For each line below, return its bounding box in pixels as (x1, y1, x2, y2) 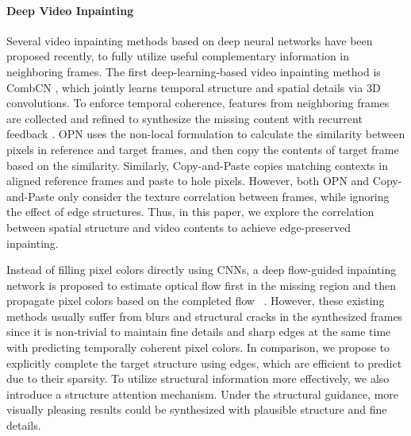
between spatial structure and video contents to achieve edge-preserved (6, 218, 351, 235)
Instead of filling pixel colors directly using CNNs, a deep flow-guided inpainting (6, 261, 397, 278)
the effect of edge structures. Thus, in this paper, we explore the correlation (6, 203, 375, 220)
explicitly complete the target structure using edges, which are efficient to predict (6, 354, 402, 371)
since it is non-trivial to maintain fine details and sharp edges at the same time (6, 323, 391, 340)
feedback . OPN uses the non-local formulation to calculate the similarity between (6, 125, 405, 142)
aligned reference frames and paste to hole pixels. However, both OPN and (6, 172, 370, 189)
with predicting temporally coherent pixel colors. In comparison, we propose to (6, 339, 390, 356)
